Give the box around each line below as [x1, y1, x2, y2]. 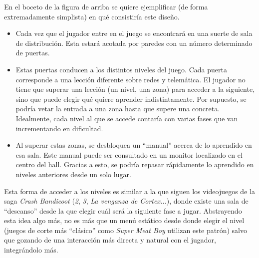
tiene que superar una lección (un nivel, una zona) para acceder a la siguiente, [15, 84, 255, 94]
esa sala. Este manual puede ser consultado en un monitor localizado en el [15, 149, 243, 160]
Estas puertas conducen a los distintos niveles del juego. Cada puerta [15, 64, 227, 74]
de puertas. [15, 47, 50, 58]
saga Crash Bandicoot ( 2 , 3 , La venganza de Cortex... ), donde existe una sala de [4, 196, 249, 206]
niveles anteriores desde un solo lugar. [15, 169, 131, 179]
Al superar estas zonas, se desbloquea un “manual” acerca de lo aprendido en [15, 140, 252, 150]
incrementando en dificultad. [15, 123, 103, 133]
